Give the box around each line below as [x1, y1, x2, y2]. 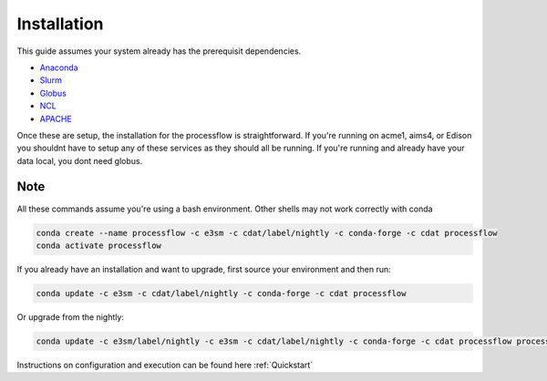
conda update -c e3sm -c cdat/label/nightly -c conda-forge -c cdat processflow [36, 288, 407, 298]
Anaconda [39, 62, 78, 73]
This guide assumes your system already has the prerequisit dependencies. [16, 46, 302, 57]
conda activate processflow [36, 240, 161, 251]
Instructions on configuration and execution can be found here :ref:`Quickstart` [16, 359, 314, 370]
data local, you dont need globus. [16, 155, 143, 166]
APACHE [39, 113, 72, 124]
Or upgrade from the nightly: [16, 311, 125, 323]
